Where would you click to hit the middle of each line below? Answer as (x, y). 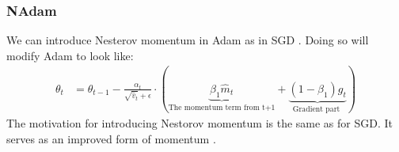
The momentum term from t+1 (222, 107)
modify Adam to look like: (70, 55)
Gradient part (316, 109)
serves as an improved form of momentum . (111, 138)
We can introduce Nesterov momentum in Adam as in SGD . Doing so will (188, 40)
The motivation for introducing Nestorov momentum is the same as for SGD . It (200, 123)
